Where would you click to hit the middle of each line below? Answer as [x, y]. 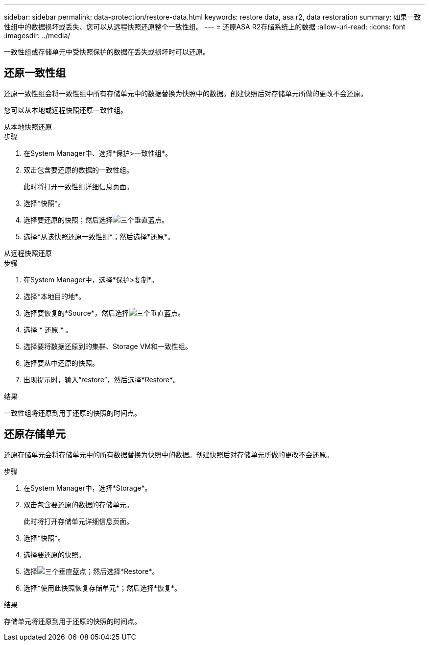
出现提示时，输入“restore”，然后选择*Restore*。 [102, 379]
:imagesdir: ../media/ [37, 36]
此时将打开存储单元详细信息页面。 [78, 521]
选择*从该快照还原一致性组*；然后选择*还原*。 [99, 236]
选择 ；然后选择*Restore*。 [91, 571]
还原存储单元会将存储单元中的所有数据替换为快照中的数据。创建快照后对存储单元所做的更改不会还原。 [168, 454]
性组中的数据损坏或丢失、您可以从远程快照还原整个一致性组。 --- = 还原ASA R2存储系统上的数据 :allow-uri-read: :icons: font [205, 27]
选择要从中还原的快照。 [61, 363]
